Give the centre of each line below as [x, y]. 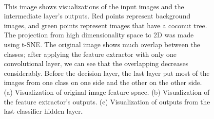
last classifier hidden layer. [43, 111]
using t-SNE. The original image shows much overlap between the [102, 44]
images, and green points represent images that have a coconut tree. [106, 25]
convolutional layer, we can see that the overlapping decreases [96, 63]
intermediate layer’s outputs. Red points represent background [97, 16]
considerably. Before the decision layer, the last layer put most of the [107, 73]
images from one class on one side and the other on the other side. [103, 82]
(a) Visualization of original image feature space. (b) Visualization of [107, 92]
